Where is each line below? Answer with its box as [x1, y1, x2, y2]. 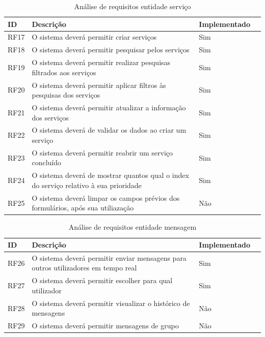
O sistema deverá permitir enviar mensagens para [32, 252, 187, 263]
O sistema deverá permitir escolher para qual [32, 275, 173, 286]
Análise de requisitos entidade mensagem [68, 222, 197, 232]
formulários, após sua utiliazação [32, 202, 134, 213]
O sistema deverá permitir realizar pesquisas [32, 57, 171, 68]
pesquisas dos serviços [32, 89, 100, 100]
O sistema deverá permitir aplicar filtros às [32, 79, 166, 90]
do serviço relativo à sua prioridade [32, 179, 142, 190]
